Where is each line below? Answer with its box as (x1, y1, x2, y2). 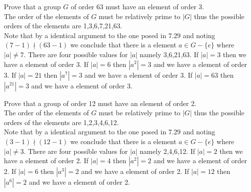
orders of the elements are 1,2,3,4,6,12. (4, 117, 119, 127)
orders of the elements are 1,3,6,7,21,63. (4, 21, 123, 31)
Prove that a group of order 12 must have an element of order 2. (4, 98, 197, 108)
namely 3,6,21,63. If (140, 49, 199, 59)
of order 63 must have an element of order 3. (70, 1, 204, 11)
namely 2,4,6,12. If (140, 146, 195, 156)
